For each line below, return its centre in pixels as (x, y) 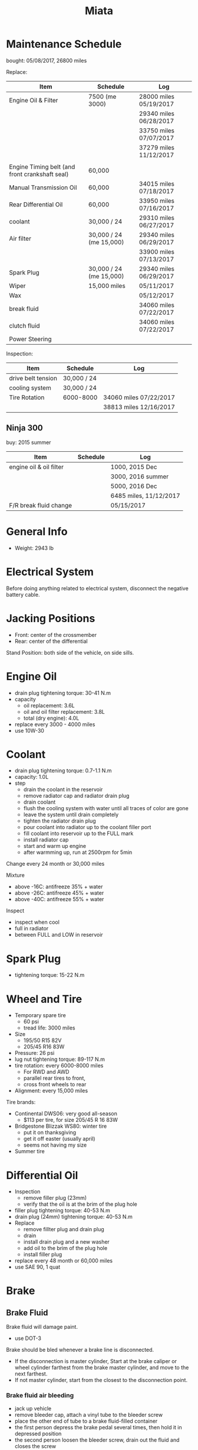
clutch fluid (24, 325)
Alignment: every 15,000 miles (51, 1091)
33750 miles (157, 130)
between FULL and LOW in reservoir (59, 935)
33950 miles (157, 200)
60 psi (31, 1022)
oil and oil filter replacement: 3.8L (64, 711)
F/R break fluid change (41, 505)
